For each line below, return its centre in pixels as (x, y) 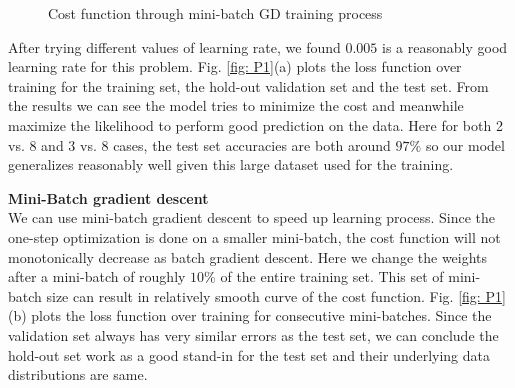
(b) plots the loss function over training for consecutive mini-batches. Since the (250, 315)
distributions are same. (78, 374)
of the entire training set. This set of (332, 276)
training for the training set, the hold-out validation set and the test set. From (248, 85)
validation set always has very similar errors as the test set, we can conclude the (253, 334)
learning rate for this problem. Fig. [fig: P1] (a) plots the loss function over (235, 66)
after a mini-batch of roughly (97, 276)
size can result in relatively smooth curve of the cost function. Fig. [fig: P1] (276, 295)
